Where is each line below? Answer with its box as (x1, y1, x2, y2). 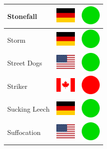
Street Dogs (7, 58, 42, 68)
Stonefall (7, 11, 37, 21)
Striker (7, 81, 28, 91)
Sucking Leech (7, 104, 50, 114)
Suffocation (7, 127, 41, 137)
